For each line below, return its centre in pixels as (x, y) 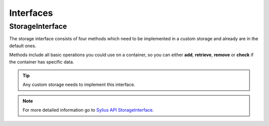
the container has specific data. (42, 62)
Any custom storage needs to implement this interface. (79, 85)
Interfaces (31, 13)
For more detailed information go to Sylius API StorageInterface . (88, 110)
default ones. (23, 46)
